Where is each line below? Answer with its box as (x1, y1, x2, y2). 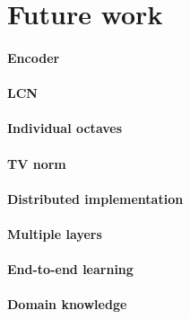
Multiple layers (7, 224, 102, 243)
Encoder (7, 48, 60, 66)
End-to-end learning (7, 260, 134, 279)
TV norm (7, 154, 66, 173)
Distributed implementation (7, 189, 184, 208)
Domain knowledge (7, 295, 127, 314)
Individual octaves (7, 119, 123, 137)
